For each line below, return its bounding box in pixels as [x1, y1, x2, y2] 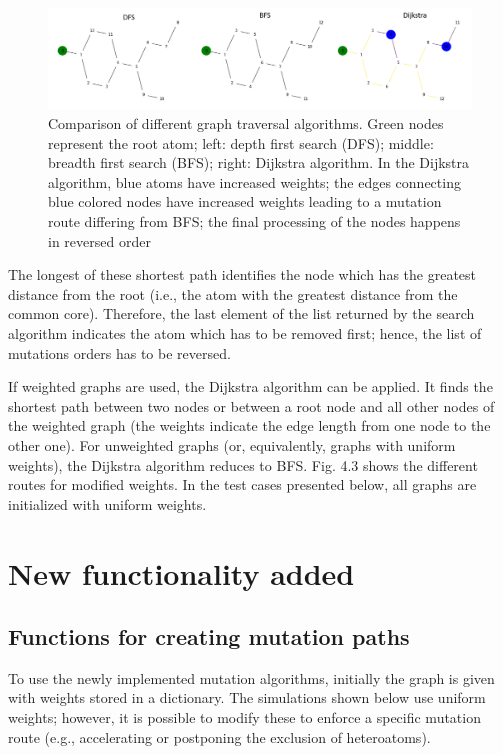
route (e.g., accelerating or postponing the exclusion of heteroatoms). [8, 726, 431, 747]
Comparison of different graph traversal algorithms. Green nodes [48, 113, 444, 134]
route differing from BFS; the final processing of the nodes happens [48, 211, 461, 231]
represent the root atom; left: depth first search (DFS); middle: [48, 132, 434, 153]
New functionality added [8, 552, 355, 593]
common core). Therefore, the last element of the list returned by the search [8, 303, 475, 324]
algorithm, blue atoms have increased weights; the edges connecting [48, 171, 461, 192]
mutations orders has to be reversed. [8, 342, 231, 363]
